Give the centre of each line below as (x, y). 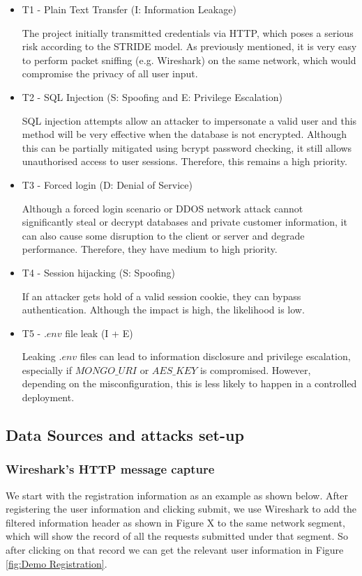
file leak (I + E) (99, 333)
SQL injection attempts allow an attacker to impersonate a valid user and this (189, 120)
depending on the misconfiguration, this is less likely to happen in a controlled (189, 383)
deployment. (48, 397)
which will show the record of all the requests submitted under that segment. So (177, 536)
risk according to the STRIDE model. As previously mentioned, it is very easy (189, 46)
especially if (47, 369)
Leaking (39, 356)
